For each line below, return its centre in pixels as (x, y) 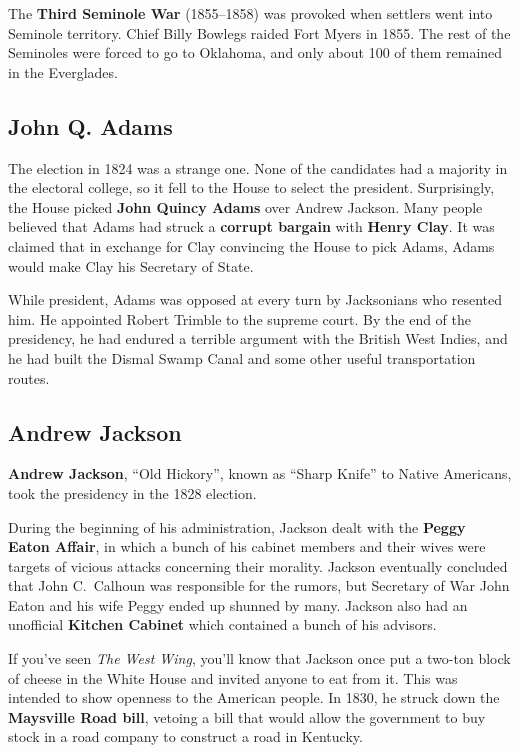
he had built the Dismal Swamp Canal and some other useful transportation (242, 357)
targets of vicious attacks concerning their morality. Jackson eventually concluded (258, 565)
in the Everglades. (63, 71)
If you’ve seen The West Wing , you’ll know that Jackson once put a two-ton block (259, 658)
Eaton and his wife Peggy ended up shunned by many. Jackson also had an (238, 604)
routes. (29, 377)
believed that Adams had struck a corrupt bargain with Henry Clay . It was (251, 226)
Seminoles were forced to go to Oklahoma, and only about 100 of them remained (255, 52)
